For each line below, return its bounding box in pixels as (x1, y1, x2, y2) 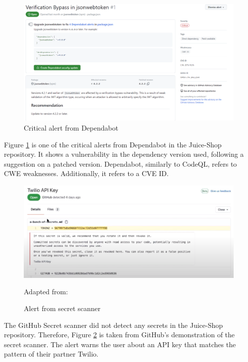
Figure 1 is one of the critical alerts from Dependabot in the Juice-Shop (4, 139, 222, 149)
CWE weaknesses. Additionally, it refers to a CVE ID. (4, 168, 169, 179)
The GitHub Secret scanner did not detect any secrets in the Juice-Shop (4, 319, 223, 330)
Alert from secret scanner (24, 303, 101, 313)
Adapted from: (24, 286, 68, 297)
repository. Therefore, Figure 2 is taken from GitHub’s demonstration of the (4, 329, 235, 340)
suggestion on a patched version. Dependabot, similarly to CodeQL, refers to (4, 158, 237, 169)
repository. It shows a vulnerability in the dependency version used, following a (4, 149, 244, 159)
